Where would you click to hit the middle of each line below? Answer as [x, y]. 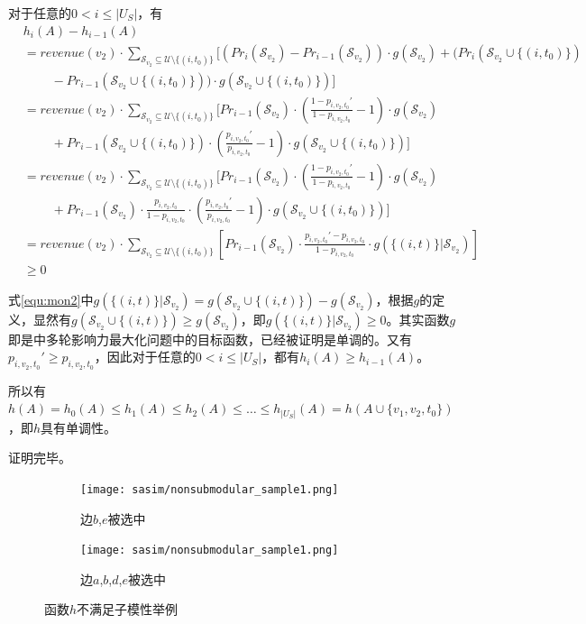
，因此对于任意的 [145, 357]
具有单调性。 [79, 427]
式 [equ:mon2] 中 [51, 299]
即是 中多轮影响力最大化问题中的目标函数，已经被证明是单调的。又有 [210, 339]
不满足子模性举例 [128, 609]
